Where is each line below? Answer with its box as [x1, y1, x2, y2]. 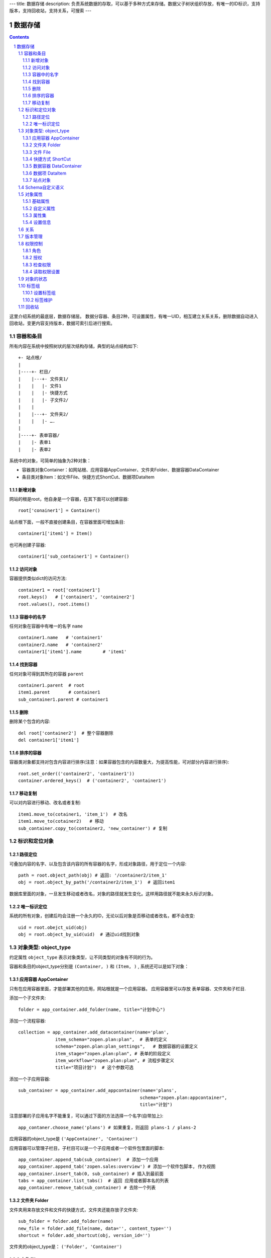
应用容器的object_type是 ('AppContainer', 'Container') [9, 1136, 138, 1142]
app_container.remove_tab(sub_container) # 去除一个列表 [18, 1185, 156, 1191]
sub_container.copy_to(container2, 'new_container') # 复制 [18, 825, 168, 831]
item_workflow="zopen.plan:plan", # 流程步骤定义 [55, 1057, 175, 1063]
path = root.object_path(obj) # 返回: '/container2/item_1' [18, 872, 168, 878]
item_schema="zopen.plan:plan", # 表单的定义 [55, 1037, 168, 1042]
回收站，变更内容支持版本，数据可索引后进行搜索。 [9, 320, 115, 326]
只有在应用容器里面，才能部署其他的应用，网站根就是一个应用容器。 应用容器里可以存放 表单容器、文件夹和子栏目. [9, 985, 246, 991]
